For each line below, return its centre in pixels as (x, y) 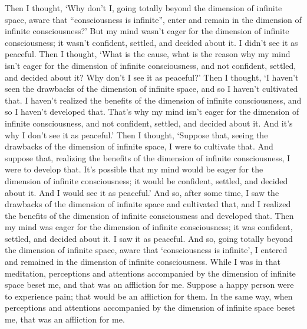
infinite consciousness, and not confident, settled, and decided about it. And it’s (149, 123)
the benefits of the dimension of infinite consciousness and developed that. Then (149, 215)
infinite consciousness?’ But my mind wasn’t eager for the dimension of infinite (147, 31)
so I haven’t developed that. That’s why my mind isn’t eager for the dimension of (152, 112)
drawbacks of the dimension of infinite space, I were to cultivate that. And (139, 146)
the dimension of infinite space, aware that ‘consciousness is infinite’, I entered (146, 250)
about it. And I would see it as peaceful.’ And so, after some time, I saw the (142, 192)
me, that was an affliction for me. (65, 319)
